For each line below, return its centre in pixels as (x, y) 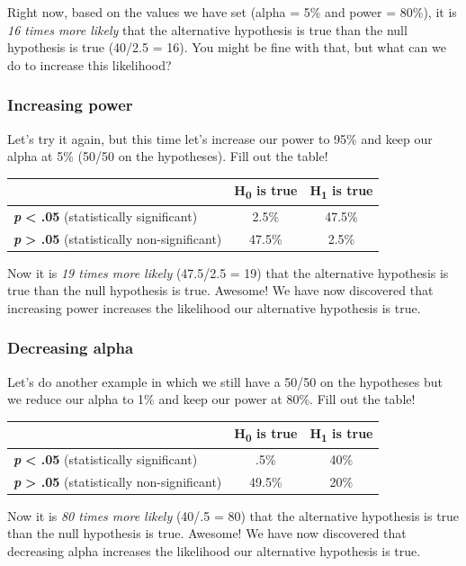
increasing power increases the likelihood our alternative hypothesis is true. (214, 307)
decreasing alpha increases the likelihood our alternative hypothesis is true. (214, 550)
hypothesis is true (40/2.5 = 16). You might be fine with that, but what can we (227, 47)
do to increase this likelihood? (90, 64)
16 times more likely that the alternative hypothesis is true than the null (207, 29)
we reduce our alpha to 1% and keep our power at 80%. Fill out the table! (211, 399)
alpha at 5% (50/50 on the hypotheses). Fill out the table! (168, 156)
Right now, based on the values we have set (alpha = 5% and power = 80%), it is (232, 12)
